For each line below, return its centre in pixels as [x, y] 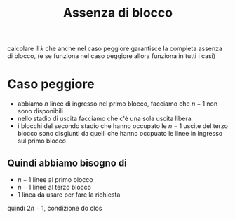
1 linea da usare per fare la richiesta [69, 195]
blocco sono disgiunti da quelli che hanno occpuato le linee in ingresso [120, 134]
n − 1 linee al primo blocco [55, 179]
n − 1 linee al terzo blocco [54, 187]
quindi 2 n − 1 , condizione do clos [55, 208]
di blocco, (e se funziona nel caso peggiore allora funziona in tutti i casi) [112, 56]
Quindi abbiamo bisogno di [67, 163]
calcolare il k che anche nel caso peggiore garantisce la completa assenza [115, 49]
